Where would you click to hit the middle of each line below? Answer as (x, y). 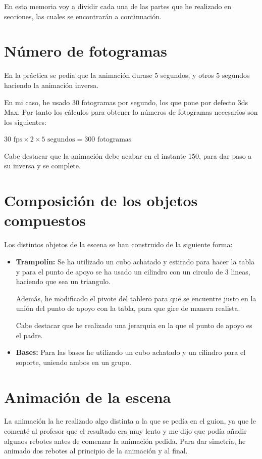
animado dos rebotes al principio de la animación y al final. (96, 451)
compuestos (45, 220)
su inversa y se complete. (42, 166)
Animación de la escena (88, 397)
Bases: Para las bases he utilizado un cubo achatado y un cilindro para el (131, 352)
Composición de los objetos (101, 200)
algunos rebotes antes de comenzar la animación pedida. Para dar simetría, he (125, 441)
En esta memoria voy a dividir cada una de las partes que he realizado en (118, 6)
